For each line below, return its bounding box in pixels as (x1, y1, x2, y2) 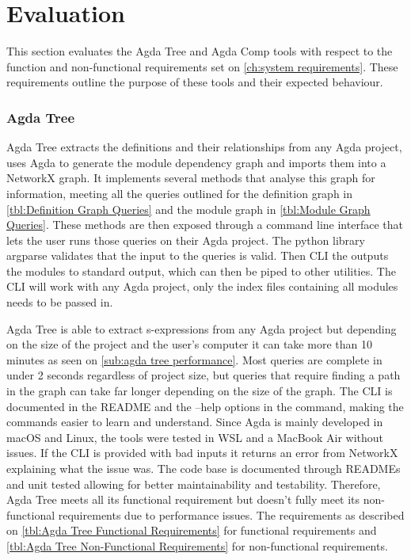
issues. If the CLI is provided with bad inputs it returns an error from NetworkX (6, 444, 398, 461)
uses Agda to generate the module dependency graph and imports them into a (6, 154, 386, 170)
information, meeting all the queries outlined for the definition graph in (6, 185, 353, 201)
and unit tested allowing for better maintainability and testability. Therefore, (6, 475, 381, 492)
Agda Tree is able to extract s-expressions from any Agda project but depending (6, 320, 397, 337)
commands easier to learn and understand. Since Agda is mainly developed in (6, 413, 383, 430)
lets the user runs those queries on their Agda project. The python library (6, 231, 365, 248)
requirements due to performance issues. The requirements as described (58, 506, 405, 523)
